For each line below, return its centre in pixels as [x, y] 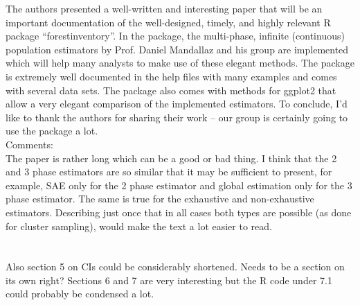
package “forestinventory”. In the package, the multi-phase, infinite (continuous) [175, 36]
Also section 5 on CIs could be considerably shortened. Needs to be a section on [175, 267]
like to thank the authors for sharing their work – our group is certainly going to [177, 117]
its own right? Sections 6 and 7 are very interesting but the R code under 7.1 [169, 280]
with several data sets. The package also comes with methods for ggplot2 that [171, 90]
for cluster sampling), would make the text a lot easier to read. [139, 226]
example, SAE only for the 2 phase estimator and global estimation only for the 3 [179, 185]
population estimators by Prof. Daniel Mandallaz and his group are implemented [177, 49]
